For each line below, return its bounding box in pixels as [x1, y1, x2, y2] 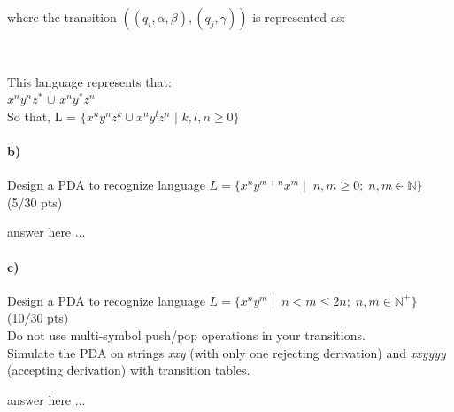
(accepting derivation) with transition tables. [7, 361, 250, 379]
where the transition [7, 8, 117, 26]
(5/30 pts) [7, 192, 63, 211]
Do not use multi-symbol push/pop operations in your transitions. [7, 325, 366, 344]
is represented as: [252, 8, 346, 26]
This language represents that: [7, 72, 172, 90]
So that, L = [7, 106, 76, 125]
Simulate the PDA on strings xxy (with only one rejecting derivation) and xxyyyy [7, 343, 446, 361]
